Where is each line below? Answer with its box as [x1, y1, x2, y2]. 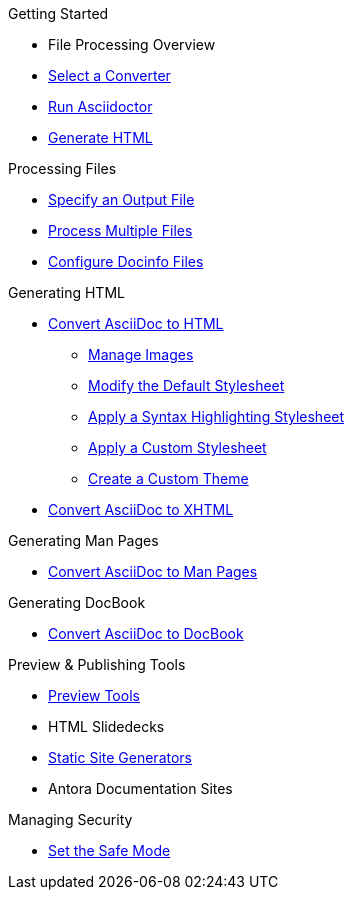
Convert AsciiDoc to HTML [48, 315, 224, 332]
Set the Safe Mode [48, 842, 171, 859]
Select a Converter [48, 67, 171, 84]
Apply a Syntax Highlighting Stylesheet [88, 408, 345, 425]
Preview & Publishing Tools [8, 656, 186, 673]
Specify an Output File [48, 191, 195, 208]
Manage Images [88, 346, 194, 363]
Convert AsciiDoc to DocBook [48, 625, 244, 642]
